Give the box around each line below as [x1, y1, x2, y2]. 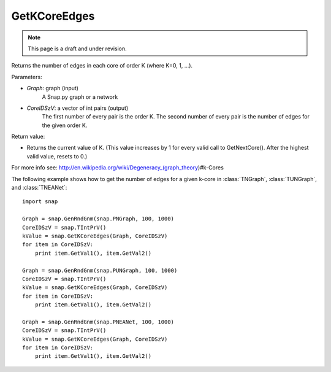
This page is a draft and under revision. [28, 45, 127, 52]
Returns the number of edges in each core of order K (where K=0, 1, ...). [11, 62, 193, 69]
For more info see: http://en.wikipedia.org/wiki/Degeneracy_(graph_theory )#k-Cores [11, 164, 224, 171]
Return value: [11, 133, 45, 141]
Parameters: [11, 73, 42, 80]
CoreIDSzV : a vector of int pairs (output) [26, 104, 129, 112]
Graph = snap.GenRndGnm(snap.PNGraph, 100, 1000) [22, 215, 175, 222]
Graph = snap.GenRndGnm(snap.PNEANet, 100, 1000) [22, 318, 175, 325]
